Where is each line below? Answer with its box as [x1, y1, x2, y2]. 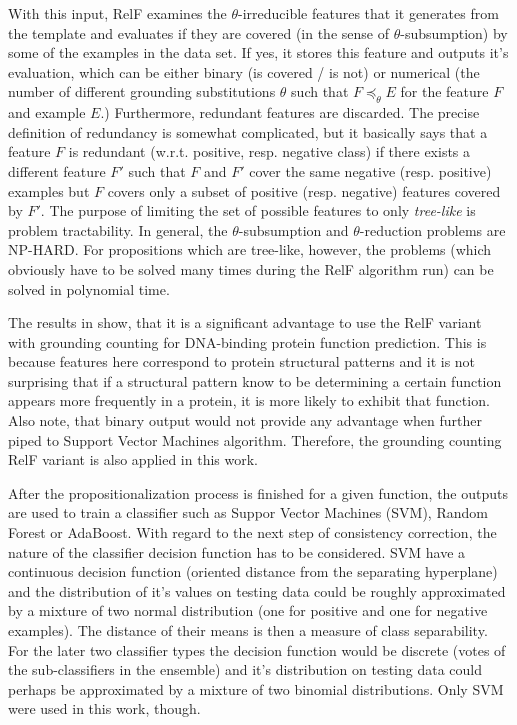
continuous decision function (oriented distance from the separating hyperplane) [8, 561, 498, 582]
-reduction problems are [359, 219, 506, 240]
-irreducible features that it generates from [237, 3, 499, 23]
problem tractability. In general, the [8, 219, 228, 240]
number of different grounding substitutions [8, 81, 276, 102]
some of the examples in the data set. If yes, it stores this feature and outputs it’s [8, 42, 509, 63]
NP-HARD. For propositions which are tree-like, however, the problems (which [8, 239, 492, 260]
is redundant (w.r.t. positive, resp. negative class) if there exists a [68, 141, 471, 162]
